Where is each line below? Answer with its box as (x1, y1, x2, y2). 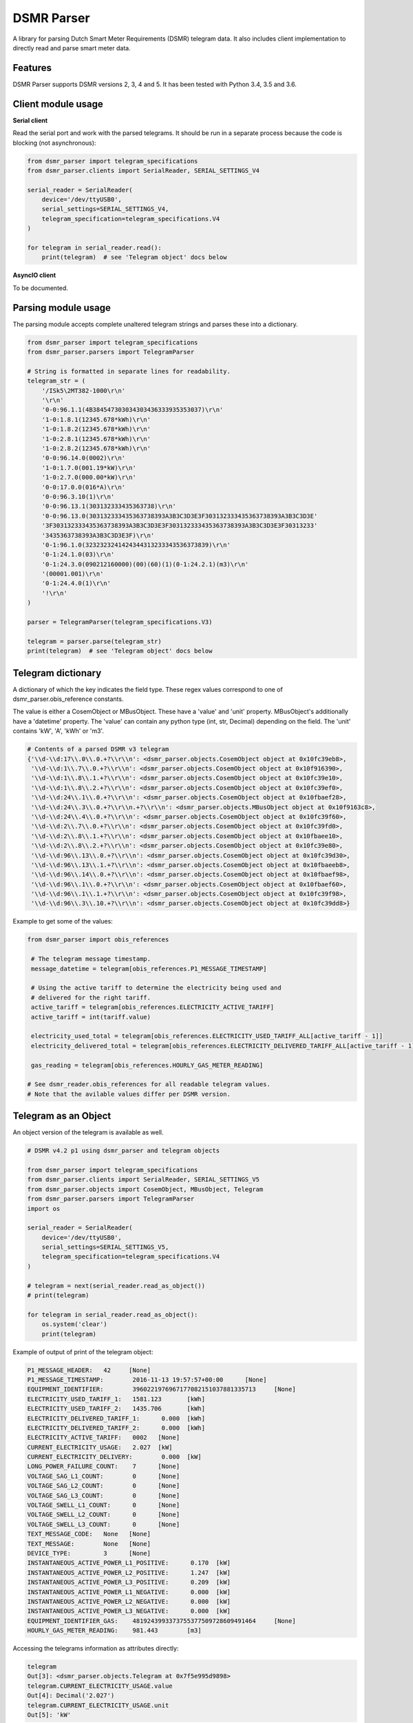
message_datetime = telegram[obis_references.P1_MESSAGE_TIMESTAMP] (31, 965, 267, 972)
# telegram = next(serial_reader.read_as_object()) (27, 1282, 206, 1289)
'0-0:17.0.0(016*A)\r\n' (41, 483, 126, 491)
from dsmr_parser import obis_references (27, 936, 169, 944)
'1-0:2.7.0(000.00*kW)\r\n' (41, 473, 137, 482)
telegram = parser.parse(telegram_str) (27, 638, 162, 645)
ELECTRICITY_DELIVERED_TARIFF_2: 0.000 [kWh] (27, 1424, 206, 1431)
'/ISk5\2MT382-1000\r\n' (41, 387, 126, 394)
